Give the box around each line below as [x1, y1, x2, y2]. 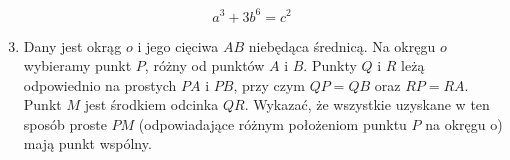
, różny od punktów [144, 55, 265, 76]
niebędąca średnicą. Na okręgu [248, 35, 436, 56]
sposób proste [23, 113, 107, 134]
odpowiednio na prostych [23, 74, 177, 95]
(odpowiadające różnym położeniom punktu [138, 113, 407, 134]
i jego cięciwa [137, 35, 219, 56]
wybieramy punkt [23, 55, 132, 76]
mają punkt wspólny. [23, 133, 152, 154]
